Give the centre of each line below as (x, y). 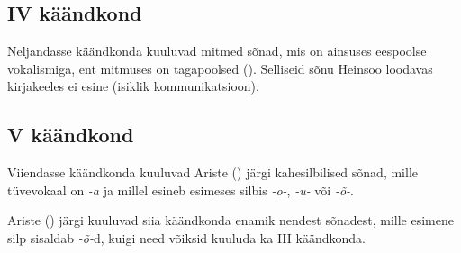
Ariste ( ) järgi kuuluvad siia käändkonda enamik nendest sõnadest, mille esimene (230, 220)
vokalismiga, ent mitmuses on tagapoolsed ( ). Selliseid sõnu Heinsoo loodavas (220, 68)
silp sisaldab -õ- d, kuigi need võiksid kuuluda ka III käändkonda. (186, 237)
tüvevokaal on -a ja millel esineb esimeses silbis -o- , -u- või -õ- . (181, 190)
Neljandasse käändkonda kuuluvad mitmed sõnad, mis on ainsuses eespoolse (217, 51)
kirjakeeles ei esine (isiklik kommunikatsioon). (133, 86)
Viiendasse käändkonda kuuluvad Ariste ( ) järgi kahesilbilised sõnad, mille (212, 172)
